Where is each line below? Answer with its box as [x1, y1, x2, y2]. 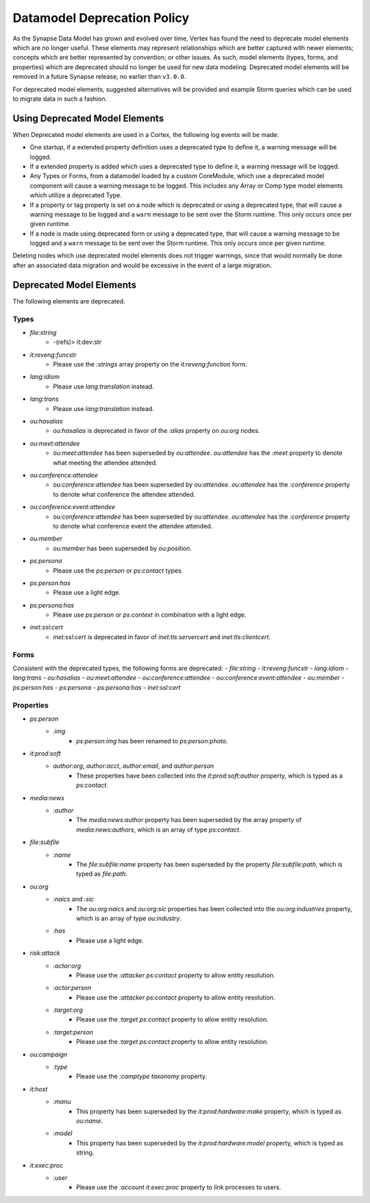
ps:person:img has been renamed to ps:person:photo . [76, 736, 228, 745]
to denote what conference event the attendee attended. [53, 521, 213, 530]
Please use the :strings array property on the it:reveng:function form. [53, 360, 248, 369]
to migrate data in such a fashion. [12, 95, 108, 103]
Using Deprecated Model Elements [12, 112, 164, 124]
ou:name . [76, 1117, 103, 1125]
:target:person [53, 1028, 94, 1036]
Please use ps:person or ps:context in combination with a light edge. [53, 610, 247, 619]
